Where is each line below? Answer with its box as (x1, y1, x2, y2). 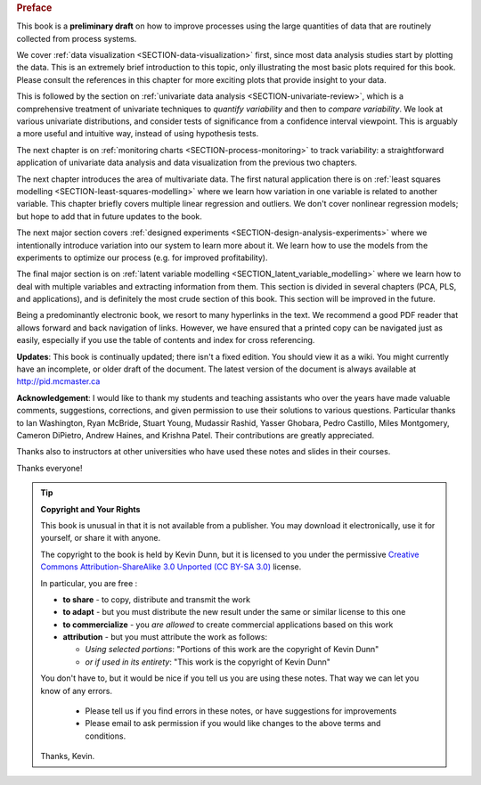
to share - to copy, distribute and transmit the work (62, 593, 251, 605)
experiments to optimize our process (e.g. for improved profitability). (16, 252, 268, 263)
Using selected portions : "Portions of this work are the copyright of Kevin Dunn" (85, 644, 379, 655)
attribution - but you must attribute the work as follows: (62, 632, 267, 642)
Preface (16, 2, 53, 13)
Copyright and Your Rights (40, 503, 141, 514)
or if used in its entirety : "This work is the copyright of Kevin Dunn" (85, 656, 331, 667)
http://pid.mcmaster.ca (16, 376, 101, 387)
